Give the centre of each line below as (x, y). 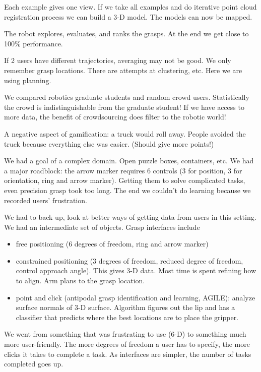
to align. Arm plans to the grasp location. (80, 281)
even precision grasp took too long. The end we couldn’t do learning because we (127, 190)
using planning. (28, 80)
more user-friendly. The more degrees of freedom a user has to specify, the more (127, 344)
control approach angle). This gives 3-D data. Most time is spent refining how (136, 270)
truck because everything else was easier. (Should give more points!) (109, 143)
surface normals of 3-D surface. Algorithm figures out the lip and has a (125, 307)
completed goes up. (34, 364)
